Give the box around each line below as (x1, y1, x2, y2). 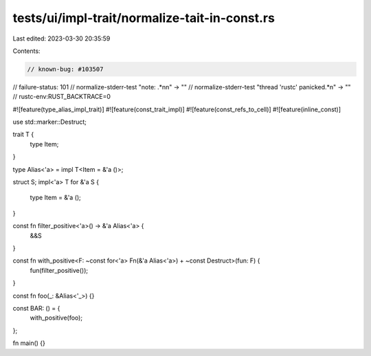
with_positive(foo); (30, 313, 82, 322)
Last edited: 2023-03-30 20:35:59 (12, 34, 111, 43)
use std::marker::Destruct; (12, 118, 87, 126)
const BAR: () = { (12, 304, 60, 312)
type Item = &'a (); (30, 193, 82, 202)
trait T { (12, 131, 34, 139)
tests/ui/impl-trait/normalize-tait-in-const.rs (12, 10, 275, 25)
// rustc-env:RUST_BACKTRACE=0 (12, 93, 111, 101)
